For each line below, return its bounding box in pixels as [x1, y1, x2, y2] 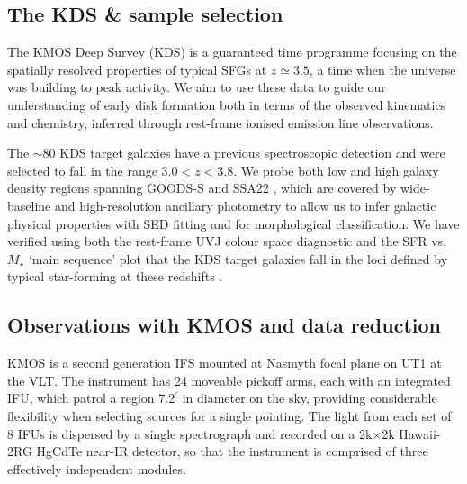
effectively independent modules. [7, 459, 186, 478]
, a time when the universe [309, 59, 456, 78]
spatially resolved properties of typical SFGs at [7, 59, 267, 78]
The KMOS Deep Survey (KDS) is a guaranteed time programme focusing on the [7, 42, 457, 61]
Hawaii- [399, 424, 441, 443]
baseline [7, 196, 51, 215]
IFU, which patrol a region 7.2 [7, 388, 175, 407]
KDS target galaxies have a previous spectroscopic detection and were [59, 143, 445, 162]
